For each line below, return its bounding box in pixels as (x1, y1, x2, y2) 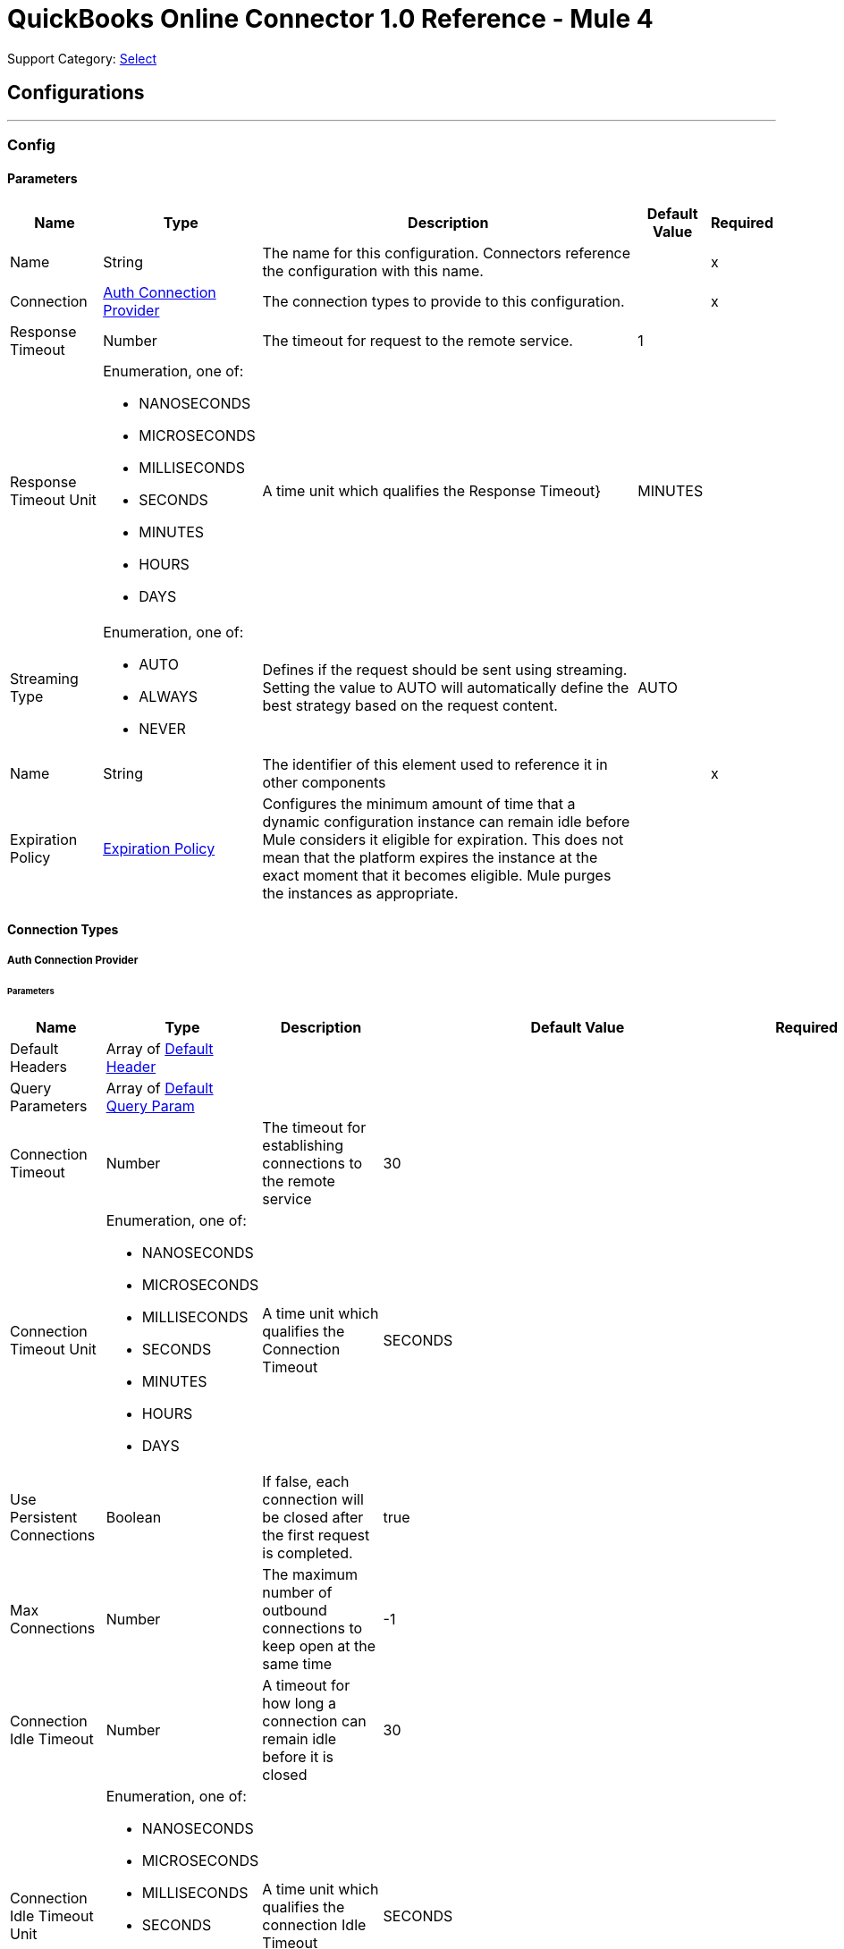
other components (262, 773, 386, 792)
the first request (262, 1525, 370, 1544)
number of (262, 1582, 333, 1601)
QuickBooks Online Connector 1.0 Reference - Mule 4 (7, 4, 654, 34)
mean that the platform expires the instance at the (262, 848, 598, 867)
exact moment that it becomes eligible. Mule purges (262, 866, 612, 885)
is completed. (262, 1543, 353, 1562)
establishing (262, 1135, 343, 1154)
